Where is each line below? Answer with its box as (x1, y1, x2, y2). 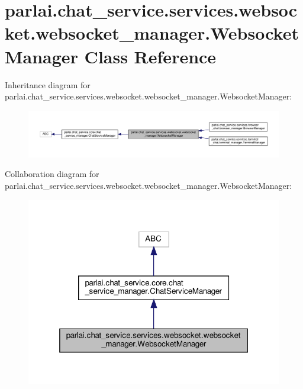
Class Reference (84, 44, 217, 68)
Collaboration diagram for (5, 168, 99, 180)
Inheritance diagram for (5, 78, 91, 91)
